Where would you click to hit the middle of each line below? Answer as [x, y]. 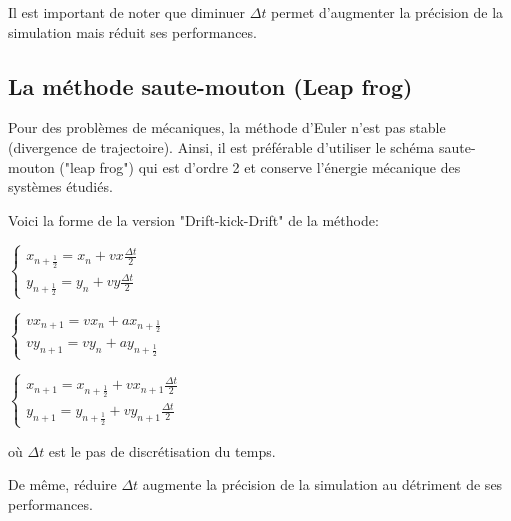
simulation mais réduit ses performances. [132, 31]
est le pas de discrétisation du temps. [162, 450]
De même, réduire [62, 484]
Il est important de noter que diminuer [127, 12]
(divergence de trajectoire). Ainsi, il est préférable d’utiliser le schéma [221, 146]
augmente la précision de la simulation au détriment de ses [322, 484]
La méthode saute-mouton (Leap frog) [210, 85]
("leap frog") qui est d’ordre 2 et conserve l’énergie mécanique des [260, 166]
